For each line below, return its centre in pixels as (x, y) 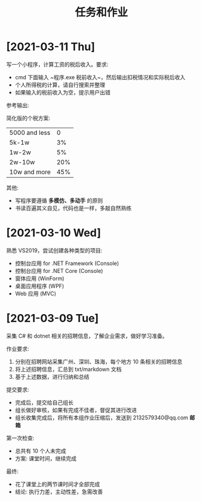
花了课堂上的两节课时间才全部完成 (57, 484)
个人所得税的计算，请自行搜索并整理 (60, 85)
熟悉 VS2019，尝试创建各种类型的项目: (54, 250)
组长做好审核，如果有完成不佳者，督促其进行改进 (76, 410)
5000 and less (30, 133)
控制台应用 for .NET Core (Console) (59, 270)
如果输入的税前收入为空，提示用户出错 (62, 92)
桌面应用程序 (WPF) (40, 286)
